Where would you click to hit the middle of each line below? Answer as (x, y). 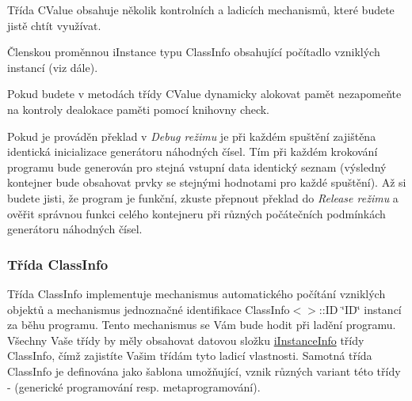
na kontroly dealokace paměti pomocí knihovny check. (138, 109)
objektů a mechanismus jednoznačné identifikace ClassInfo (149, 309)
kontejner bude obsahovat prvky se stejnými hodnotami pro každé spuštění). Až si (207, 182)
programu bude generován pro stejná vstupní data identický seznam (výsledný (197, 166)
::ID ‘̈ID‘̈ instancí (360, 309)
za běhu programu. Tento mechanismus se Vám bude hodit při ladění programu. (202, 325)
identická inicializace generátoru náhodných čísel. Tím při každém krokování (193, 151)
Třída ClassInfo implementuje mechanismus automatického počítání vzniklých (196, 293)
